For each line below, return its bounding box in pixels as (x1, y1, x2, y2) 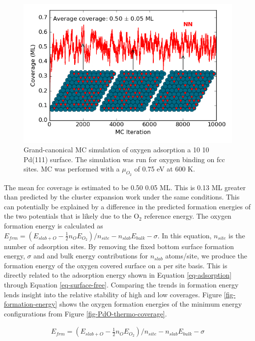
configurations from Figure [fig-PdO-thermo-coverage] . (4, 308, 167, 318)
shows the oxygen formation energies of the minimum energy (59, 299, 242, 309)
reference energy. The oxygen (144, 211, 231, 221)
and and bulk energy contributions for (33, 251, 148, 261)
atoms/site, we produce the (165, 251, 248, 261)
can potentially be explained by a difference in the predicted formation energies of (4, 201, 251, 211)
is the (228, 230, 245, 240)
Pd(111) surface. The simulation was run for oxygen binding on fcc (24, 154, 225, 164)
